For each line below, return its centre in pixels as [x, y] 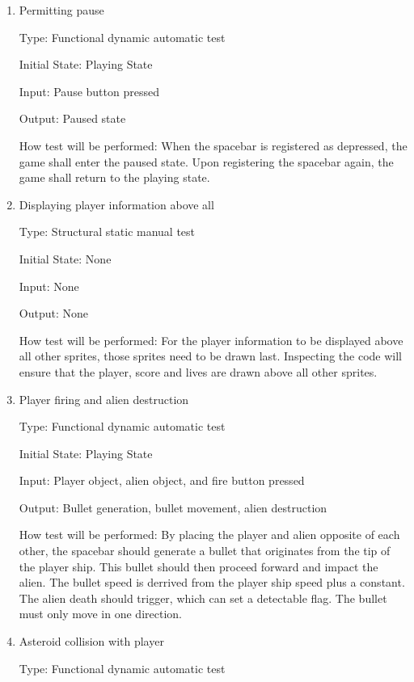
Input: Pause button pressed [89, 91]
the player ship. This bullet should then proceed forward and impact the [199, 566]
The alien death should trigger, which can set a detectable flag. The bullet [203, 598]
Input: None [49, 286]
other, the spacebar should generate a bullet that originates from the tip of [205, 551]
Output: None [53, 313]
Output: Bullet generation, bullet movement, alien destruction [173, 507]
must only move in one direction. [100, 614]
